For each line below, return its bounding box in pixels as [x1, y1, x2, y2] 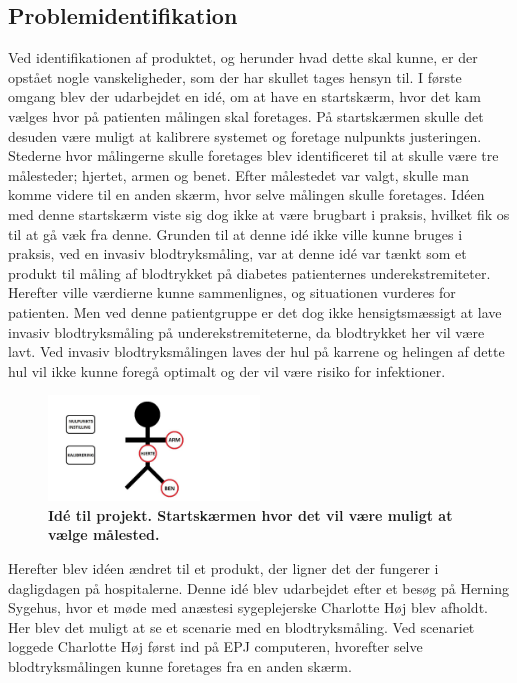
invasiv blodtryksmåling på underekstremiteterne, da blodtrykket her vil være [8, 321, 485, 342]
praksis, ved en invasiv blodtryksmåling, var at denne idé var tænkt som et [8, 243, 467, 264]
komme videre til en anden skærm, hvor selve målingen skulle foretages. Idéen [8, 184, 485, 205]
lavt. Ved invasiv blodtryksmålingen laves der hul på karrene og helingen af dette [8, 341, 505, 362]
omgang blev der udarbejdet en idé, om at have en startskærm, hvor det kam [8, 86, 481, 107]
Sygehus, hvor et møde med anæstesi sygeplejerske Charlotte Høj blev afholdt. [8, 597, 488, 618]
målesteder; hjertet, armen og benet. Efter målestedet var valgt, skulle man [8, 164, 470, 185]
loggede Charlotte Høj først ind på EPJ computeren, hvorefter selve [8, 636, 423, 657]
